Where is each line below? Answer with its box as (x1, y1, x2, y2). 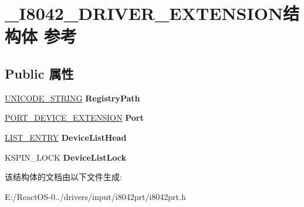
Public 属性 (5, 64, 74, 82)
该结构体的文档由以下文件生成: (5, 171, 122, 183)
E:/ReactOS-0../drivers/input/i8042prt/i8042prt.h (5, 190, 186, 202)
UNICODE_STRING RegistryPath (5, 91, 140, 104)
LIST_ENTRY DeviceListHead (5, 131, 127, 143)
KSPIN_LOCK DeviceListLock (5, 151, 126, 163)
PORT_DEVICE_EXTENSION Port (5, 111, 144, 124)
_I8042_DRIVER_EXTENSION (5, 1, 283, 25)
